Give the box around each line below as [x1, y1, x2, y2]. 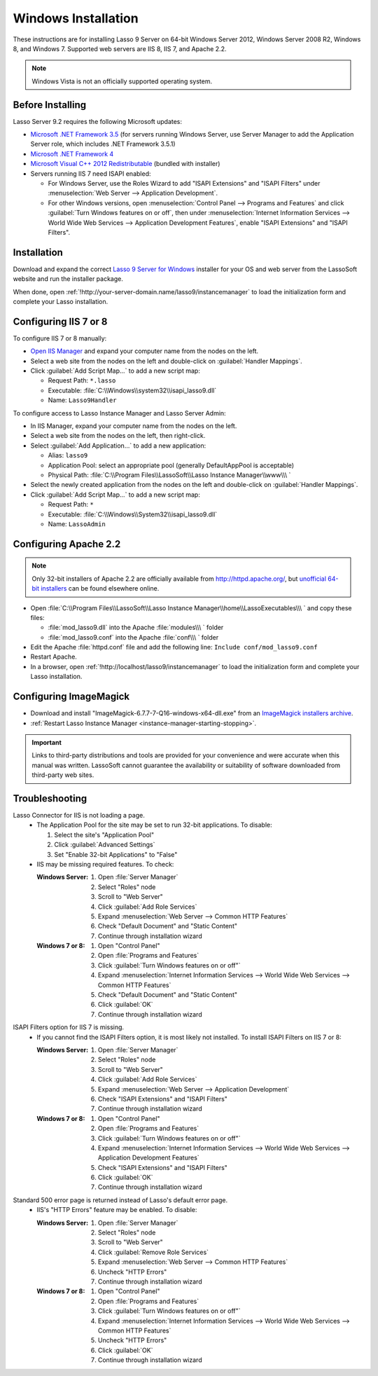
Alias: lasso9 [48, 451, 88, 460]
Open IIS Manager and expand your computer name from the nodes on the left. [30, 347, 259, 355]
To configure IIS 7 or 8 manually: [13, 333, 107, 343]
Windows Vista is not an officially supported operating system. [31, 77, 213, 85]
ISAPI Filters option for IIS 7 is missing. [13, 1023, 125, 1031]
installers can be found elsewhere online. [41, 584, 160, 593]
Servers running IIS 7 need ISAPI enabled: [30, 169, 151, 178]
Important [31, 738, 62, 746]
